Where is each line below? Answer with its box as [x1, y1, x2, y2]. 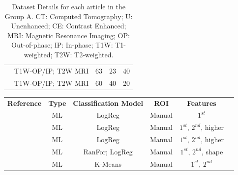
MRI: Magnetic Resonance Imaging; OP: [7, 30, 130, 40]
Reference [7, 98, 42, 108]
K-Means [94, 158, 122, 169]
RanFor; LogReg [83, 146, 133, 156]
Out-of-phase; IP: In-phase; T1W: [11, 40, 113, 50]
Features [187, 98, 216, 108]
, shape [201, 146, 223, 156]
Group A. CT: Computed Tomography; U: [4, 11, 133, 21]
